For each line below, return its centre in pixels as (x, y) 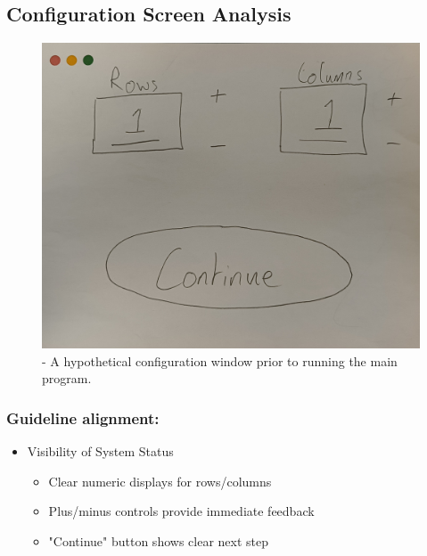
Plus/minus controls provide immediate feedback (181, 511)
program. (67, 378)
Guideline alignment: (83, 417)
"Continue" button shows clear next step (158, 540)
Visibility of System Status (100, 451)
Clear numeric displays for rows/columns (160, 481)
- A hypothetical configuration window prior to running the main (220, 360)
